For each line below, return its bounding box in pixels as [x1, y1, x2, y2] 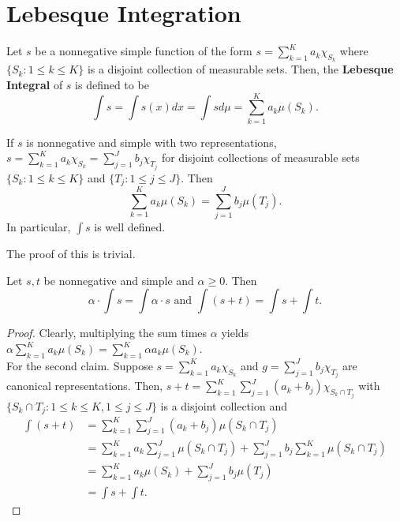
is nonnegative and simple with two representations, [26, 133, 277, 150]
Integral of [6, 76, 63, 92]
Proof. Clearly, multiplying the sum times [6, 324, 207, 341]
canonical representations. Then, [6, 377, 163, 394]
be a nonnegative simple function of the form [35, 43, 252, 59]
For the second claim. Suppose [6, 357, 153, 373]
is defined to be [75, 76, 149, 92]
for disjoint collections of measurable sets [161, 149, 360, 166]
